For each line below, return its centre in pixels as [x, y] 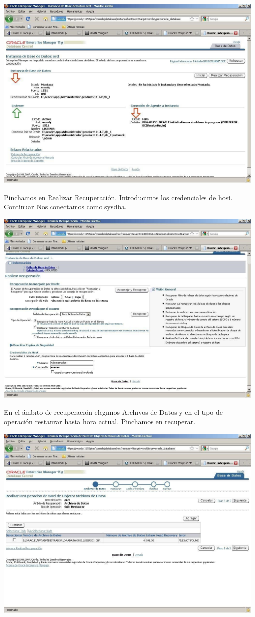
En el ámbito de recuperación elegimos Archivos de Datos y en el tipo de [113, 412]
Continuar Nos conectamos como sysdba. [65, 207]
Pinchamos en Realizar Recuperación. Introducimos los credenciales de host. [118, 197]
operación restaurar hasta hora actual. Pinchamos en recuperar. [100, 422]
